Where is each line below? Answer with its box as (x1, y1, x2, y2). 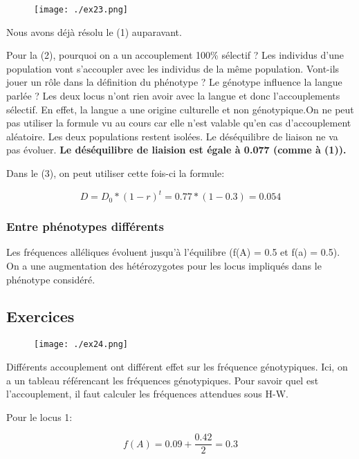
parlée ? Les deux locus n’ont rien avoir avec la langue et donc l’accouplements (6, 88, 340, 103)
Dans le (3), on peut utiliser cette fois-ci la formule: (6, 166, 225, 180)
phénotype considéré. (6, 272, 95, 286)
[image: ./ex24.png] (34, 339, 129, 350)
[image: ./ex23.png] (34, 5, 129, 15)
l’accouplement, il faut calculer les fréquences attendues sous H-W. (6, 386, 288, 401)
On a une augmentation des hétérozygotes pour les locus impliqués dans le (6, 258, 322, 272)
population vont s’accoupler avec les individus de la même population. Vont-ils (6, 61, 340, 75)
